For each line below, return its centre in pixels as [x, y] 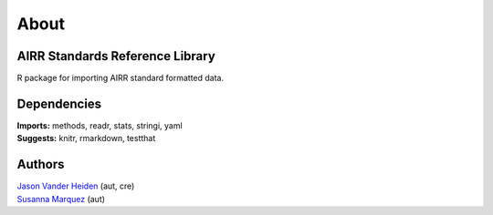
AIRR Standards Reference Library [116, 56]
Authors [41, 164]
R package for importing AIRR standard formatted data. [120, 78]
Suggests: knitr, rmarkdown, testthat [86, 138]
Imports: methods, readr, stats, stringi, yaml [100, 125]
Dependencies [59, 103]
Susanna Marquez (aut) [61, 199]
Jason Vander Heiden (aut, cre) [76, 186]
